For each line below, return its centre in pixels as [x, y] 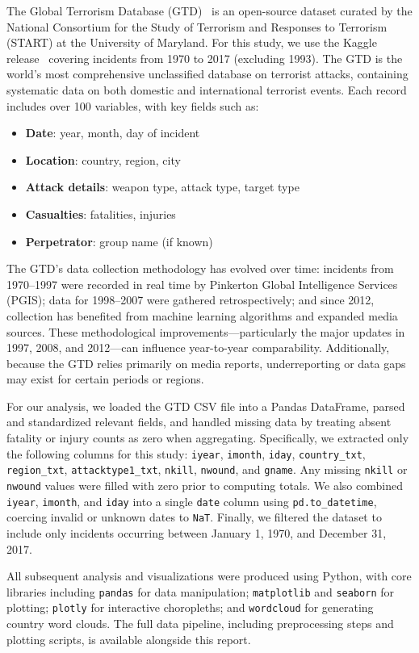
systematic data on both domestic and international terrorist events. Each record [207, 89]
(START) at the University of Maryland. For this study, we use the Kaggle [192, 42]
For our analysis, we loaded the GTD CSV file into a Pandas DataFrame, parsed [206, 406]
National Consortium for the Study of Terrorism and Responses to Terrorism [197, 26]
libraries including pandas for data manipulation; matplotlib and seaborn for [201, 591]
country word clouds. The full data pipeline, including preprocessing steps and [200, 624]
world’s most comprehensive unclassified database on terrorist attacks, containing [207, 74]
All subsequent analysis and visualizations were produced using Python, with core [209, 576]
